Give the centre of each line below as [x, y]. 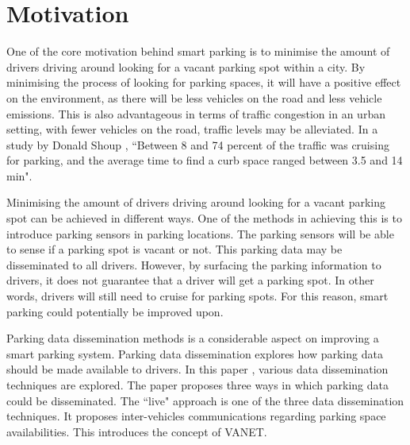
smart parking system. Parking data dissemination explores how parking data [195, 353]
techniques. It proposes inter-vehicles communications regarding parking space [196, 416]
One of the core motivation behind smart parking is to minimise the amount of [198, 51]
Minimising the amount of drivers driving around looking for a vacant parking [196, 202]
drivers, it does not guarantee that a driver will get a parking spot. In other [190, 280]
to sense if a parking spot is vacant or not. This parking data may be [174, 249]
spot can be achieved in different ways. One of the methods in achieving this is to [204, 218]
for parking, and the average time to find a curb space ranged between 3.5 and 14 [205, 160]
